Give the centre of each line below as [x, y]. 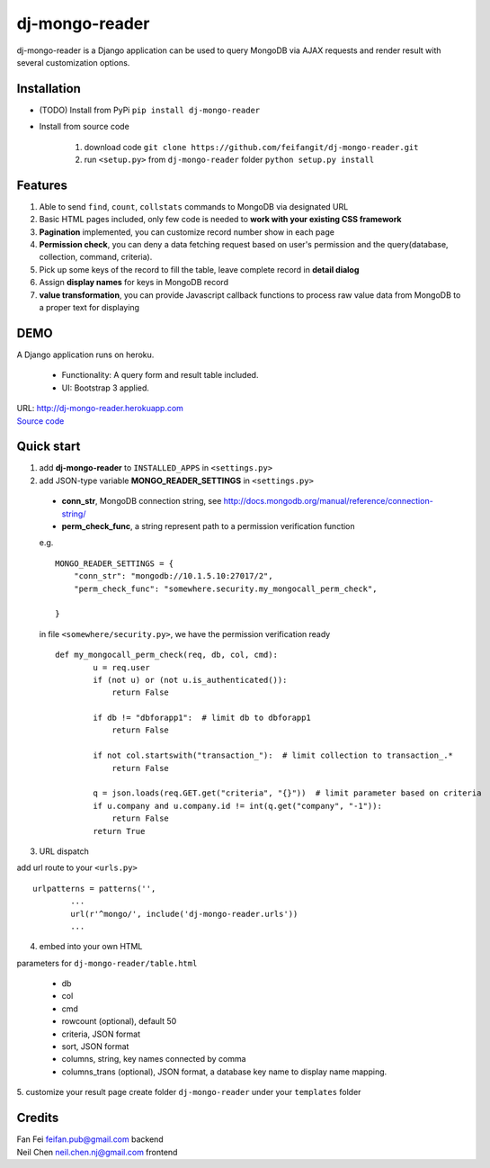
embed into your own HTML [91, 947]
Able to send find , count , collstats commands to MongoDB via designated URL [194, 206]
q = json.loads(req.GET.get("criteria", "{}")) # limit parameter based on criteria [287, 793]
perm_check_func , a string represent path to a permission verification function [208, 526]
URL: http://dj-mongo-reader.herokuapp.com [100, 409]
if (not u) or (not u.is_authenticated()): [190, 680]
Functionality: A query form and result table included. [160, 375]
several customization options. [73, 62]
